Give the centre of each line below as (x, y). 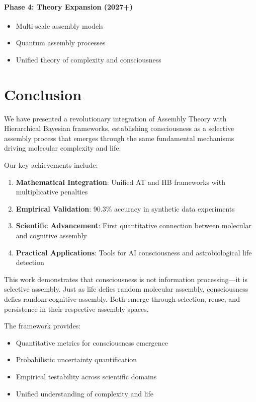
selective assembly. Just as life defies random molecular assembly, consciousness (126, 289)
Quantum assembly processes (61, 43)
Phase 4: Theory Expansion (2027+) (69, 6)
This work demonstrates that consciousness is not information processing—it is (126, 279)
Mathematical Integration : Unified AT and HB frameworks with (120, 182)
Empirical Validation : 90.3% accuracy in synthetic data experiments (125, 208)
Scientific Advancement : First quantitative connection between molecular (134, 225)
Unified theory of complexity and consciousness (89, 59)
